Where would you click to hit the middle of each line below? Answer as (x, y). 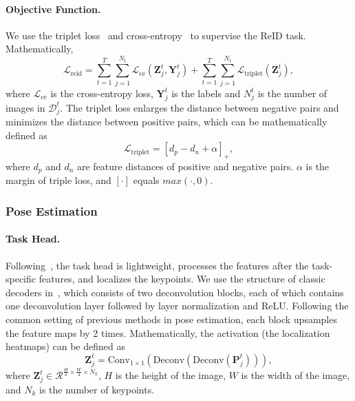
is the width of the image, (295, 375)
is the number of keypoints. (97, 389)
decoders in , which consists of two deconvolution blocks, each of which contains (175, 292)
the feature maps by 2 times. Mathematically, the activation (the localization (168, 332)
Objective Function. (53, 9)
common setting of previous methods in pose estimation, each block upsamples (171, 319)
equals (146, 180)
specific (21, 279)
